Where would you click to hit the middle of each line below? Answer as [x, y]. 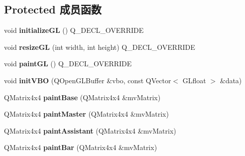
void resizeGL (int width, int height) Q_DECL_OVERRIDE [100, 47]
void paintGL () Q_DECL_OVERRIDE [68, 64]
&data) [231, 80]
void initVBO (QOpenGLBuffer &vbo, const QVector [88, 80]
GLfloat [194, 80]
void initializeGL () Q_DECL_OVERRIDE [74, 30]
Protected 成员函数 [53, 9]
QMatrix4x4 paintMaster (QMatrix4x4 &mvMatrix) [86, 114]
